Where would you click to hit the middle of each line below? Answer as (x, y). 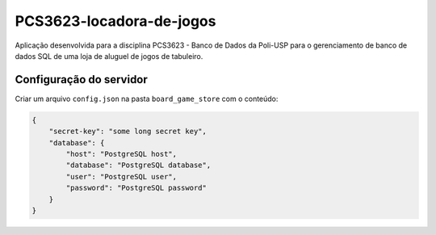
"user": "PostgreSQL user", (122, 176)
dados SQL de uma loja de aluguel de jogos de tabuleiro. (109, 56)
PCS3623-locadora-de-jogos (115, 21)
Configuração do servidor (82, 80)
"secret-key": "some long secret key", (128, 132)
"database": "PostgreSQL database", (138, 165)
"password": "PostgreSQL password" (136, 188)
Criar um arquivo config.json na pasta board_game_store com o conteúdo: (147, 99)
